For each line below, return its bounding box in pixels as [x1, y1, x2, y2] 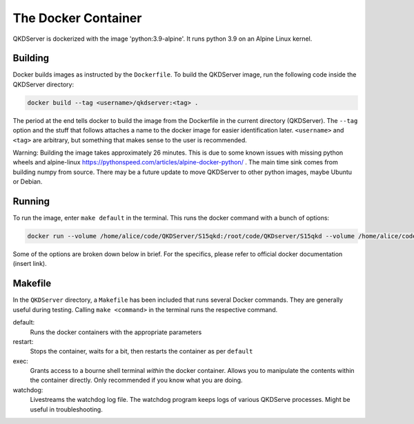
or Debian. [12, 177, 43, 186]
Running [12, 195, 50, 207]
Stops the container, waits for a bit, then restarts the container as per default [30, 347, 253, 356]
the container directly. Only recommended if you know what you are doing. [30, 376, 243, 385]
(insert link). [12, 260, 48, 268]
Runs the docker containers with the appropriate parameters [30, 328, 202, 336]
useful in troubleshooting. [30, 405, 103, 414]
